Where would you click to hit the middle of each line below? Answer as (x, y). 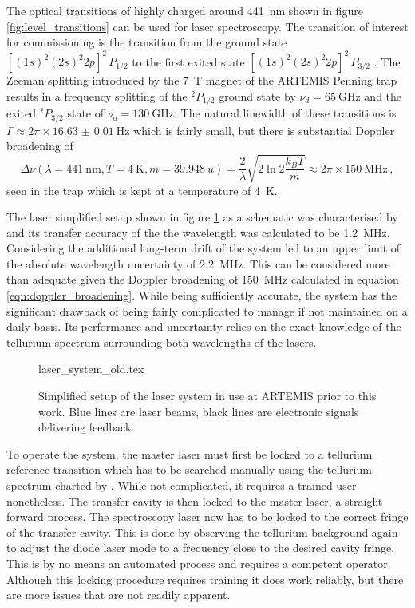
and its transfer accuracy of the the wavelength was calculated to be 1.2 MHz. (198, 232)
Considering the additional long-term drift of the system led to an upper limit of (204, 248)
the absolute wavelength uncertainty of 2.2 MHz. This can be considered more (198, 263)
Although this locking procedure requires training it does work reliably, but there (205, 579)
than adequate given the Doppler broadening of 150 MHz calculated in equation (203, 279)
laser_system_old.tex (91, 369)
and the (383, 95)
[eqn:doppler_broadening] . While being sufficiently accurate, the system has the (202, 295)
